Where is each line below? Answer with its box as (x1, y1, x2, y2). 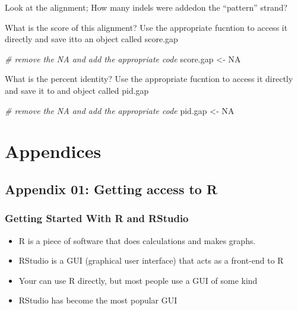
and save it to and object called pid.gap (5, 84, 149, 96)
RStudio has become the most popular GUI (18, 294, 177, 306)
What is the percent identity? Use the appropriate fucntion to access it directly (5, 72, 293, 85)
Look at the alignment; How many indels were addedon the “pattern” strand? (5, 1, 288, 13)
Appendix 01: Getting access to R (5, 179, 218, 198)
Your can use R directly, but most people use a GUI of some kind (18, 274, 258, 286)
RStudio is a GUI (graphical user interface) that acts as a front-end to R (18, 254, 284, 267)
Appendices (5, 139, 102, 163)
